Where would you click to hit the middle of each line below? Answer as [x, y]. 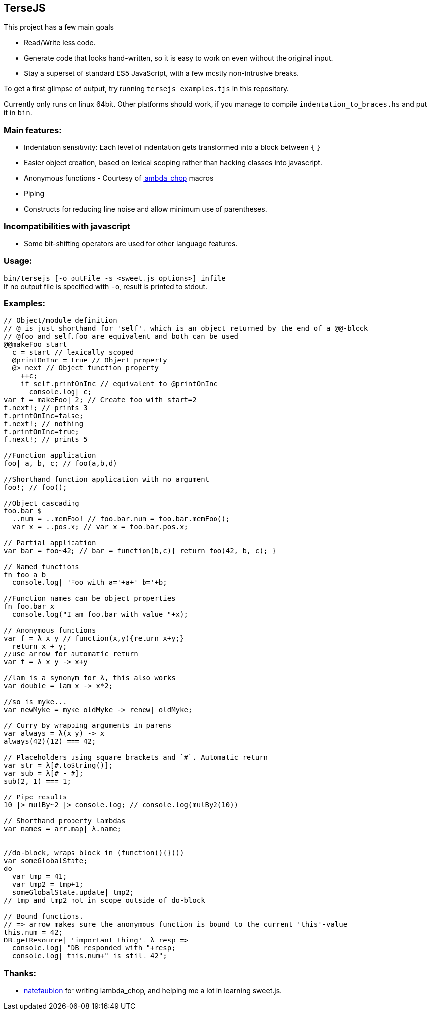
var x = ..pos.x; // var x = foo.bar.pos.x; [100, 527]
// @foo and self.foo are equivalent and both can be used [121, 336]
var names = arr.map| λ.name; [63, 829]
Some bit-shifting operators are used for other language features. [131, 243]
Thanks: [20, 973]
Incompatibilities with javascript [67, 226]
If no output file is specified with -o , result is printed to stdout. [106, 286]
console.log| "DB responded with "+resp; [94, 948]
